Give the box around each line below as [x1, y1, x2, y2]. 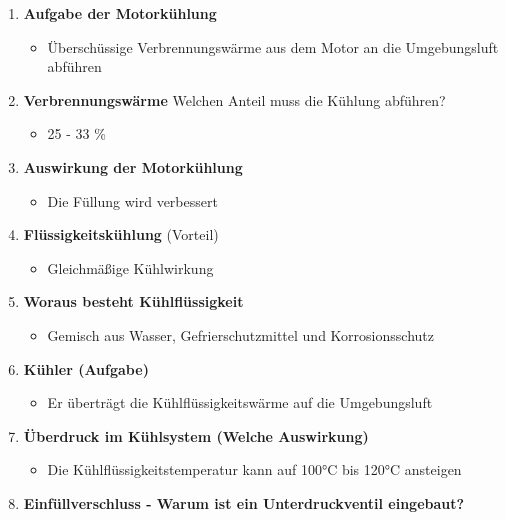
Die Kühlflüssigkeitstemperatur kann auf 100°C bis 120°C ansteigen [47, 459, 462, 480]
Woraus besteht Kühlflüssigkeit [23, 291, 244, 312]
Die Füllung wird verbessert [47, 190, 218, 211]
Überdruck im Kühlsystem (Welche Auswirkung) [23, 425, 369, 446]
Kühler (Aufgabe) [23, 358, 149, 379]
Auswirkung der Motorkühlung [23, 156, 243, 177]
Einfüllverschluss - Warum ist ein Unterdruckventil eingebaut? [23, 492, 465, 513]
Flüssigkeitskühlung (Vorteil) [23, 224, 219, 245]
